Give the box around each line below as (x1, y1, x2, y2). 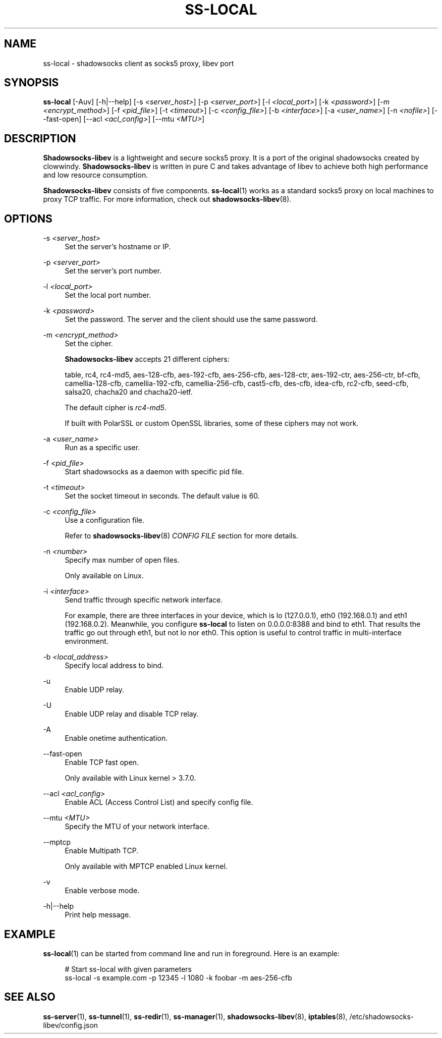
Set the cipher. (65, 339, 113, 348)
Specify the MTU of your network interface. (65, 822, 210, 831)
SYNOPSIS (4, 76, 59, 89)
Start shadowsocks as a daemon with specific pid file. (65, 467, 244, 476)
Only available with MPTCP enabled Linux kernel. (65, 862, 228, 871)
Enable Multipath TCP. (65, 846, 139, 855)
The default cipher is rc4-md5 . (65, 403, 167, 412)
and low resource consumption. (43, 171, 148, 180)
